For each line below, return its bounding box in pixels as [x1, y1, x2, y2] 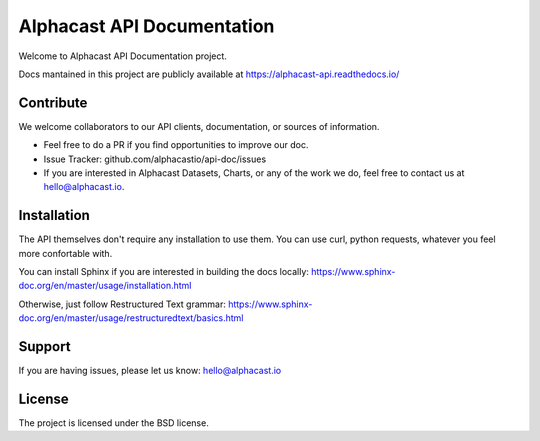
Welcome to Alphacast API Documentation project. [18, 50, 227, 62]
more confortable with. [18, 247, 113, 259]
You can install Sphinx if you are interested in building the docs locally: [18, 266, 310, 278]
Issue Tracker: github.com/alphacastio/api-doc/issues [43, 153, 267, 165]
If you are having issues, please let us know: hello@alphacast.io [18, 365, 282, 377]
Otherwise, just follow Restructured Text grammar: [18, 298, 227, 310]
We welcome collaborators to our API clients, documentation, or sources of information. [18, 120, 380, 132]
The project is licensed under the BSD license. [18, 417, 209, 429]
